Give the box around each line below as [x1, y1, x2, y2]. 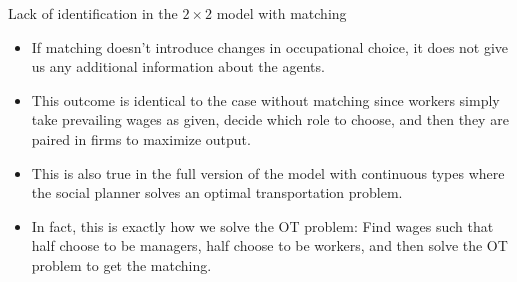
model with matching [216, 3, 347, 23]
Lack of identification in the [8, 3, 178, 23]
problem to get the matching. [31, 254, 212, 275]
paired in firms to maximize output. [31, 128, 251, 149]
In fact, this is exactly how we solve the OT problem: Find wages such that [31, 215, 494, 236]
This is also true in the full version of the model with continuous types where [31, 162, 505, 183]
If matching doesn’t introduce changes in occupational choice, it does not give [31, 36, 509, 57]
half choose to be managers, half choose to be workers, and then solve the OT [31, 235, 508, 256]
